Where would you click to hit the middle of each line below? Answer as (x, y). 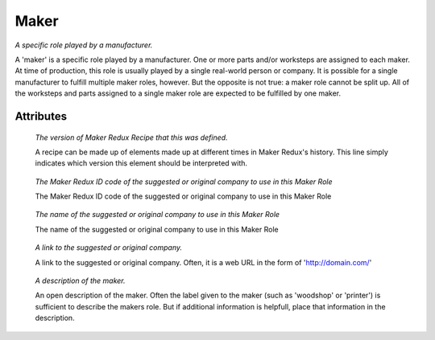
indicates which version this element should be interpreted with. (141, 163)
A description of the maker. (80, 281)
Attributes (41, 116)
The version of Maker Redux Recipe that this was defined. (132, 137)
